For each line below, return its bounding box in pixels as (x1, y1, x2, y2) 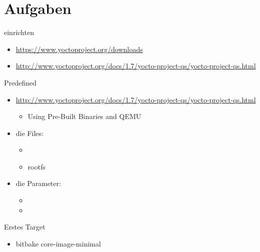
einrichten (4, 27, 34, 37)
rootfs (28, 161, 46, 171)
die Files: (16, 127, 44, 138)
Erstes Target (4, 221, 46, 232)
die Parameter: (16, 178, 61, 188)
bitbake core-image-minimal (16, 238, 101, 248)
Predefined (4, 77, 37, 87)
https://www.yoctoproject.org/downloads (16, 43, 143, 54)
